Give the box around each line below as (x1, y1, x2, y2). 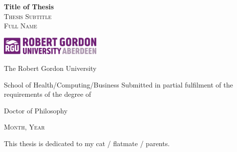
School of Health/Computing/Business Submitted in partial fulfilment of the (4, 79, 233, 89)
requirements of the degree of (4, 89, 91, 99)
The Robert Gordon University (4, 63, 97, 73)
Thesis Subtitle (4, 11, 52, 21)
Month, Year (4, 122, 45, 132)
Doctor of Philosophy (4, 105, 68, 115)
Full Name (4, 21, 37, 31)
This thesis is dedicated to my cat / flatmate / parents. (4, 138, 170, 149)
